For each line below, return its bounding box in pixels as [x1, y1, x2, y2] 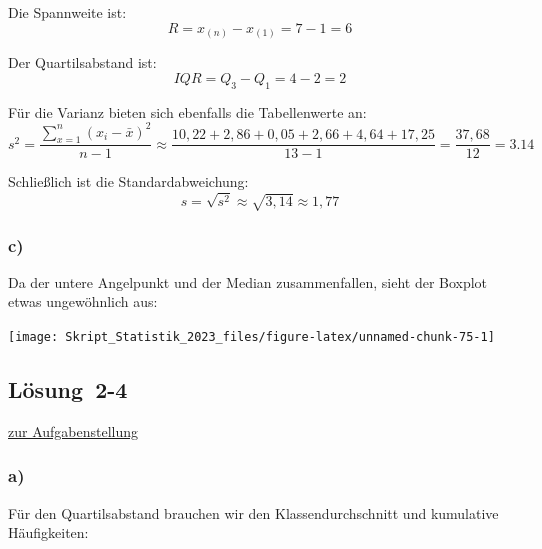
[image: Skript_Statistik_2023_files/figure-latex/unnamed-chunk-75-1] [8, 330, 495, 344]
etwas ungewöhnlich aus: [8, 291, 158, 312]
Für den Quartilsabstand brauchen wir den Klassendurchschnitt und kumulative [8, 502, 499, 523]
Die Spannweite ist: [8, 2, 127, 22]
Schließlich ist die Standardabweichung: [8, 171, 249, 192]
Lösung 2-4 [8, 374, 128, 405]
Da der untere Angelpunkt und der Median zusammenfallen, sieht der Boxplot [8, 271, 488, 292]
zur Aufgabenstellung [8, 420, 139, 441]
